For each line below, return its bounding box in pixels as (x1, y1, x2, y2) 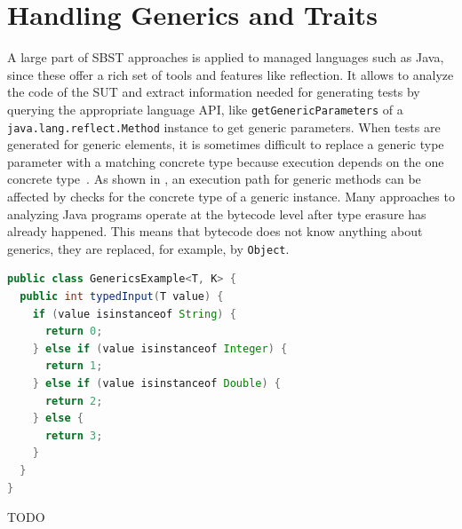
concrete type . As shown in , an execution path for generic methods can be (7, 170, 421, 188)
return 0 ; (44, 325, 103, 338)
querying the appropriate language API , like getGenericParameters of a (7, 99, 403, 118)
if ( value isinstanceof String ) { (32, 307, 236, 320)
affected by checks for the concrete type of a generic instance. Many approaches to (7, 187, 455, 205)
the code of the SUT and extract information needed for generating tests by (7, 83, 420, 101)
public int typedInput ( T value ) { (20, 290, 224, 304)
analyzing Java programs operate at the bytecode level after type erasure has (7, 204, 426, 223)
